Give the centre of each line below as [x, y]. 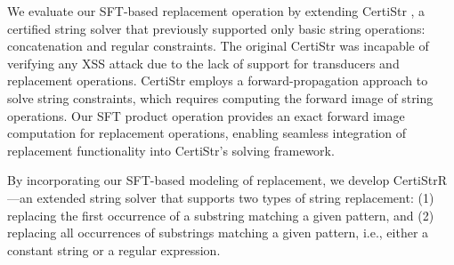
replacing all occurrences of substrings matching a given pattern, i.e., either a [218, 233]
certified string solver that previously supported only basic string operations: [216, 28]
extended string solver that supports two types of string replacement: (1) [235, 197]
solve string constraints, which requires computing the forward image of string [220, 97]
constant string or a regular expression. [114, 249]
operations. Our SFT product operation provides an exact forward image [206, 115]
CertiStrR [420, 180]
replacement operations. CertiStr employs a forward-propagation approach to [218, 80]
